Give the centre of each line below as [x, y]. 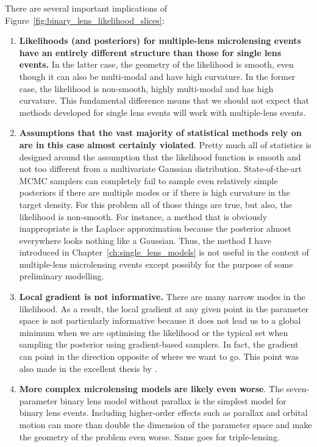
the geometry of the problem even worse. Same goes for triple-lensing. [149, 436]
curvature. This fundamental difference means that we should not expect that [164, 100]
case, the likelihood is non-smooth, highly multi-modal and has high [146, 88]
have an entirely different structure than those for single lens [150, 52]
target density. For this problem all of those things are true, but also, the [156, 204]
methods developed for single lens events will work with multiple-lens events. [162, 112]
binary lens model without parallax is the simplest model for [173, 400]
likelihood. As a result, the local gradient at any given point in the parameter [164, 308]
